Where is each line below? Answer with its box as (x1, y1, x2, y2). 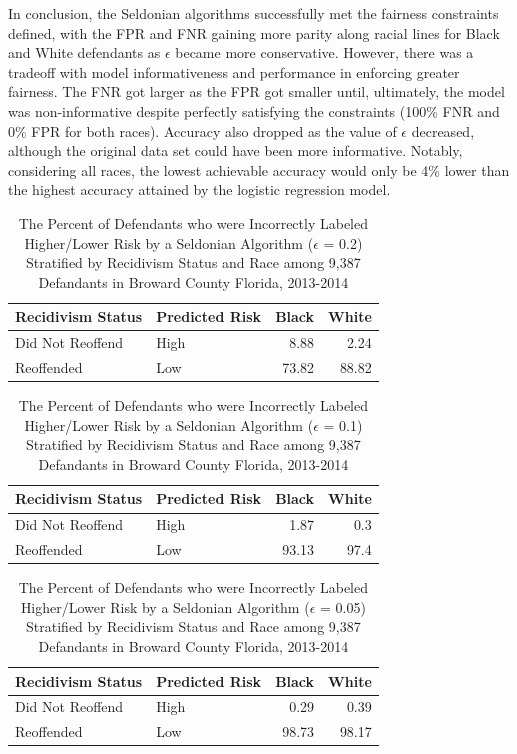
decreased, (411, 120, 475, 141)
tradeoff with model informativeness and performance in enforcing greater (8, 61, 460, 82)
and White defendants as (8, 42, 161, 63)
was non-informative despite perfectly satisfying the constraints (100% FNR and (8, 100, 500, 121)
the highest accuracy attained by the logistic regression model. (8, 179, 391, 200)
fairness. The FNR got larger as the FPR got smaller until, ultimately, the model (8, 81, 505, 102)
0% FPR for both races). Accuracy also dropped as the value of (8, 120, 397, 141)
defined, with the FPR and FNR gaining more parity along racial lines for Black (8, 22, 500, 43)
